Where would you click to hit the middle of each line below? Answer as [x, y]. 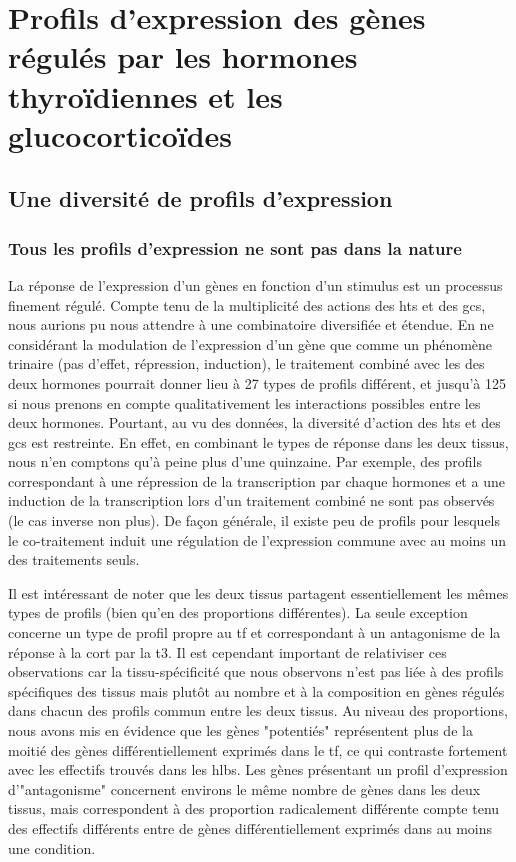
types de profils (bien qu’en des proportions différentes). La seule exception [238, 612]
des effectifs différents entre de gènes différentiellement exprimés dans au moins [250, 827]
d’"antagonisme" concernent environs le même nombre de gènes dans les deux [244, 788]
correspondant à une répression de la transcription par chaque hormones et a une [256, 480]
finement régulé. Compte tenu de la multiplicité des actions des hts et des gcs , [247, 304]
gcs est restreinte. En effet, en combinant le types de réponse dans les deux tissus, [258, 441]
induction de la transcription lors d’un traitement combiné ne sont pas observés [251, 500]
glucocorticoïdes [120, 134]
